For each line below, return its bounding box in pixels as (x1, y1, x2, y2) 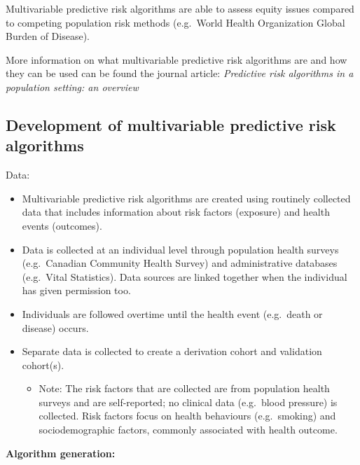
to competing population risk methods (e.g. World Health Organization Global (6, 15, 345, 29)
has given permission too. (22, 283, 131, 298)
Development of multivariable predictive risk (6, 113, 336, 135)
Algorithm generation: (6, 445, 116, 460)
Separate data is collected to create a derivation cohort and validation (22, 344, 322, 359)
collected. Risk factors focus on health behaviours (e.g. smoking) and (39, 408, 336, 423)
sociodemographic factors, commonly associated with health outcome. (39, 422, 338, 437)
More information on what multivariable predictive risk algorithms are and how (6, 52, 347, 67)
